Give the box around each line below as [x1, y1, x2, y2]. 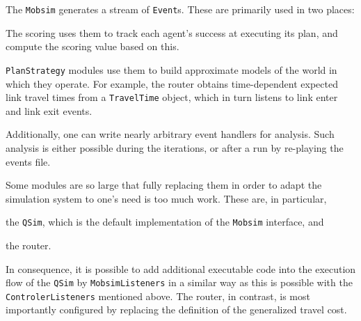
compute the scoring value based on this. [6, 39, 179, 54]
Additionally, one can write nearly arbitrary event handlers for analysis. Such [6, 127, 335, 141]
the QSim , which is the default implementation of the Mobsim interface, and [6, 214, 324, 229]
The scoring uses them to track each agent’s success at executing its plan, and [6, 25, 338, 40]
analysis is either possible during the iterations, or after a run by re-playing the [6, 140, 344, 155]
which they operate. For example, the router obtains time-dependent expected [6, 76, 338, 91]
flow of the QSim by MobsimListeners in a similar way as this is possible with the [6, 275, 353, 290]
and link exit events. [6, 103, 93, 118]
